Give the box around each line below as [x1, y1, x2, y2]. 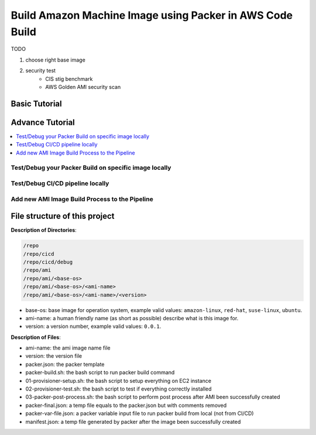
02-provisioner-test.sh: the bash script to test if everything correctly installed [25, 385, 212, 392]
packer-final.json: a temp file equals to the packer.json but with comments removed [25, 402, 227, 409]
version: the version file [25, 352, 82, 359]
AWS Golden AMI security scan [45, 83, 121, 90]
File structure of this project [11, 211, 115, 221]
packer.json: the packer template [25, 361, 105, 368]
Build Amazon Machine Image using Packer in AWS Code [11, 9, 293, 22]
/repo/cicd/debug [23, 258, 73, 265]
